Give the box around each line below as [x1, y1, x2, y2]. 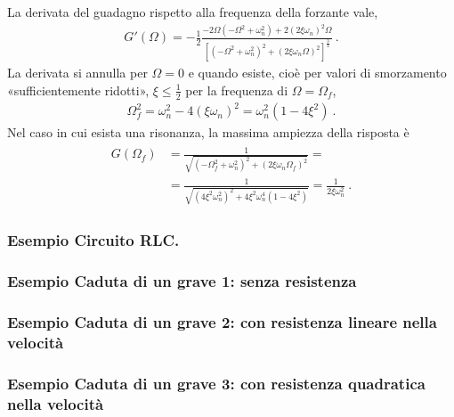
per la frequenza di [185, 80, 288, 99]
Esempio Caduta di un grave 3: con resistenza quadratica [7, 372, 426, 394]
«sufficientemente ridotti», [7, 80, 150, 99]
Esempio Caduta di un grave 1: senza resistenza [7, 269, 357, 291]
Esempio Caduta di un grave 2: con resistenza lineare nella [7, 310, 437, 332]
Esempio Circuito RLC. [7, 229, 180, 251]
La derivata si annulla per [7, 63, 148, 82]
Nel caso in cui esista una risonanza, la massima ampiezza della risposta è [7, 123, 409, 142]
